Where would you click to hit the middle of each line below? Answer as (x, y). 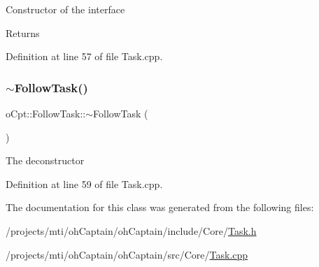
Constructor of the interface (65, 9)
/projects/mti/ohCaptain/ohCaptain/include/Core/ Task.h (131, 230)
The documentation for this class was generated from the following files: (160, 207)
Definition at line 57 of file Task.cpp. (84, 56)
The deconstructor (45, 160)
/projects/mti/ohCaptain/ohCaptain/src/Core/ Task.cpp (127, 254)
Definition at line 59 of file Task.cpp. (84, 183)
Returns (23, 33)
